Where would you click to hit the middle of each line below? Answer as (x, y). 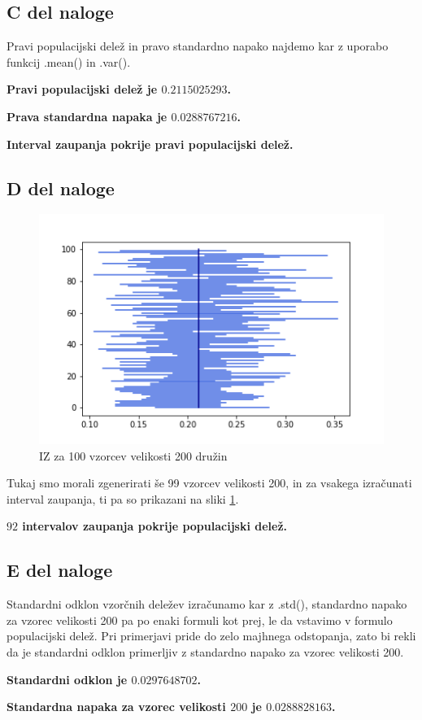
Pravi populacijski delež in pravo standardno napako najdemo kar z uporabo (198, 46)
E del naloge (60, 570)
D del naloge (61, 188)
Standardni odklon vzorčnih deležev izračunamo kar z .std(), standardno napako (207, 604)
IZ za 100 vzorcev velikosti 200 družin (133, 455)
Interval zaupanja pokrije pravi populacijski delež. (150, 144)
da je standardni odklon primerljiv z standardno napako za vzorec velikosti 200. (205, 651)
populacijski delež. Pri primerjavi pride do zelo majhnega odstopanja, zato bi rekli (211, 636)
